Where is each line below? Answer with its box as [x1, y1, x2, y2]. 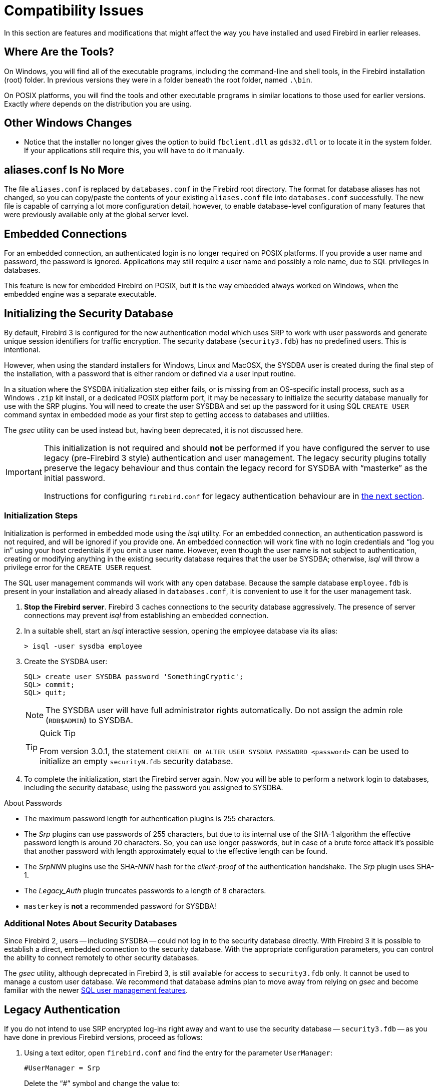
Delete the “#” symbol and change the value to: [24, 1079, 180, 1088]
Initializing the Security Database [4, 307, 173, 320]
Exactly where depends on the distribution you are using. [4, 99, 192, 108]
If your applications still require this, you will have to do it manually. [24, 146, 245, 155]
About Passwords [4, 798, 62, 807]
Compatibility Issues [4, 2, 144, 19]
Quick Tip [40, 728, 76, 738]
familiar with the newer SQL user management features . [4, 986, 188, 995]
